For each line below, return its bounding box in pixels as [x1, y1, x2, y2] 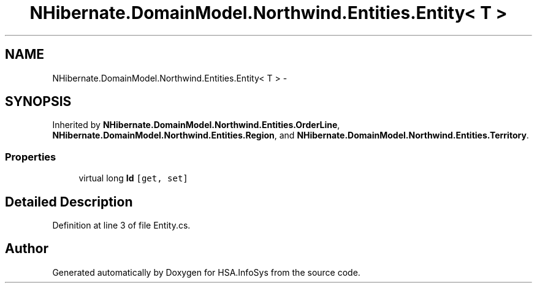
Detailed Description [5, 194, 133, 210]
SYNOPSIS [5, 94, 72, 110]
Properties [5, 150, 56, 163]
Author [5, 241, 48, 257]
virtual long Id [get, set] [78, 173, 188, 184]
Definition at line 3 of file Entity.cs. [52, 220, 191, 231]
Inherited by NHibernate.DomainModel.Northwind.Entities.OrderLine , [52, 119, 340, 131]
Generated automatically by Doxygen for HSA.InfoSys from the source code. [52, 267, 360, 278]
